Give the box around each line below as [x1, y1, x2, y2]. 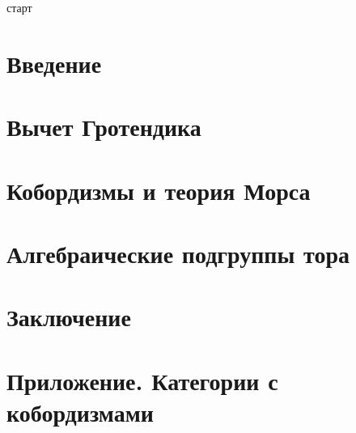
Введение [6, 46, 102, 79]
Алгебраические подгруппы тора [6, 236, 350, 270]
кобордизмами [6, 395, 154, 428]
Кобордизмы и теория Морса [6, 173, 311, 206]
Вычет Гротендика [6, 110, 201, 143]
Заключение [6, 300, 131, 333]
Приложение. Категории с [6, 363, 278, 397]
